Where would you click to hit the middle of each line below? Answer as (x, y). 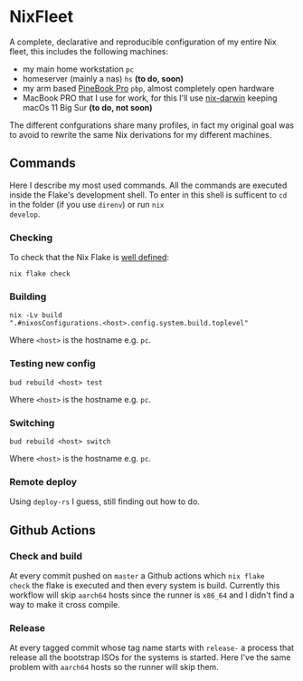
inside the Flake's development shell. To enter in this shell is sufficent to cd (148, 195)
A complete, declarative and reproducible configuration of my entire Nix (143, 42)
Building (28, 297)
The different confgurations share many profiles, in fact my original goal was (151, 125)
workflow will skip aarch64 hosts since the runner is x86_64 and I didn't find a (152, 595)
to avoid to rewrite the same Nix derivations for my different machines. (141, 134)
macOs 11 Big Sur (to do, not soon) (87, 107)
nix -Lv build (36, 316)
